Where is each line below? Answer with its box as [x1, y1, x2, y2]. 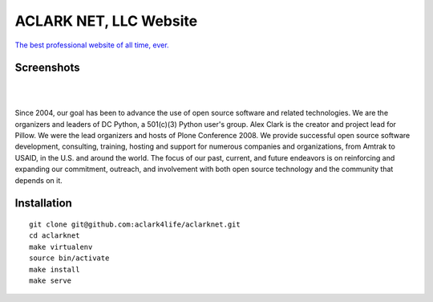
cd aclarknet [29, 231, 80, 240]
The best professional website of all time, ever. [14, 40, 169, 50]
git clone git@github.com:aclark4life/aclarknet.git [29, 219, 241, 229]
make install [29, 265, 80, 274]
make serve [29, 275, 72, 285]
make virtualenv [29, 242, 93, 251]
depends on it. [14, 175, 63, 185]
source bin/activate [29, 254, 110, 263]
